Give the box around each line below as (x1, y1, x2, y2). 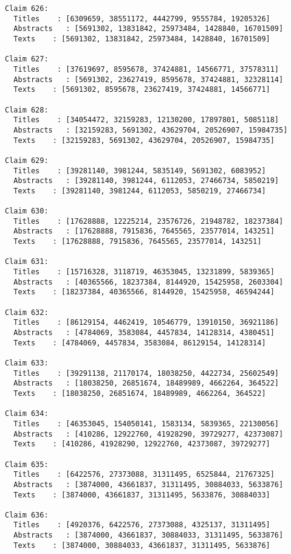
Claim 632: (5, 308, 49, 317)
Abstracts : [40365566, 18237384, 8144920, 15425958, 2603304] (13, 277, 284, 286)
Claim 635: (5, 460, 49, 469)
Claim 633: (5, 358, 49, 367)
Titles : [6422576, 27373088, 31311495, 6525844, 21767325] (13, 470, 275, 479)
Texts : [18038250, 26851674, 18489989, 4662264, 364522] (13, 389, 266, 398)
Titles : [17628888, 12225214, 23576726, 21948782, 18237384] (13, 216, 284, 226)
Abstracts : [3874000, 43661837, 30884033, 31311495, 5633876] (13, 531, 284, 540)
